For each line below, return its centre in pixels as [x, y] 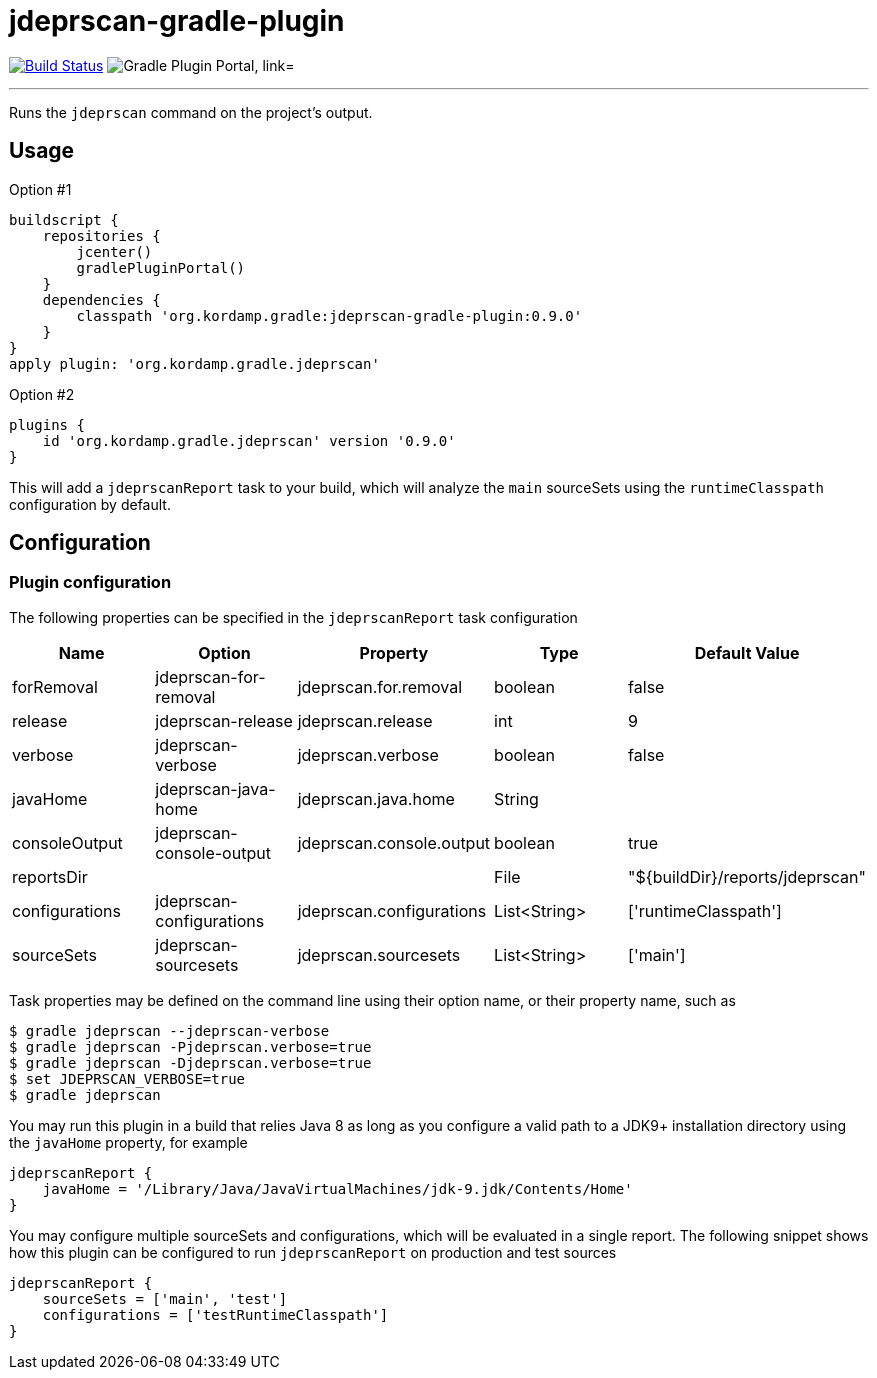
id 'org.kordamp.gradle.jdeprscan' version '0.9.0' [249, 440]
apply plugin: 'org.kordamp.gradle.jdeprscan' [194, 363]
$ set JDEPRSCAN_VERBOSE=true [127, 1078]
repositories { [101, 235]
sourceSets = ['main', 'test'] [165, 1298]
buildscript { [64, 219]
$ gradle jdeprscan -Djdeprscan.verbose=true [190, 1062]
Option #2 [42, 394]
